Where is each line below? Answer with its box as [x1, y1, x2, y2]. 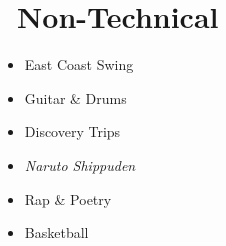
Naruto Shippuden [24, 154, 136, 175]
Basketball [24, 222, 89, 243]
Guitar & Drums [24, 87, 127, 108]
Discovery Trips [24, 121, 121, 142]
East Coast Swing [24, 54, 134, 75]
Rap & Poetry [24, 188, 112, 209]
